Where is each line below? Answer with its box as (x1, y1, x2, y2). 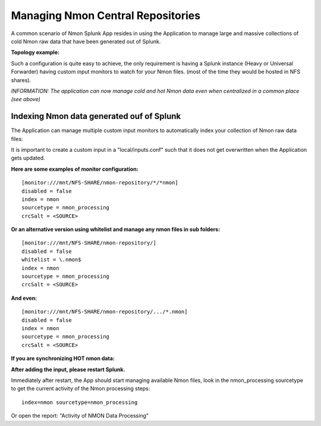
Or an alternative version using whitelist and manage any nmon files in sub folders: (11, 226, 221, 233)
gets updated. (11, 155, 46, 162)
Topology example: (11, 49, 59, 56)
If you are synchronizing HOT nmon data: (11, 355, 115, 362)
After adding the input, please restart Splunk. (11, 366, 125, 373)
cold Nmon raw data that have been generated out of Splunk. (11, 37, 161, 45)
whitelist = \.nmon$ (21, 256, 81, 263)
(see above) (11, 96, 41, 103)
